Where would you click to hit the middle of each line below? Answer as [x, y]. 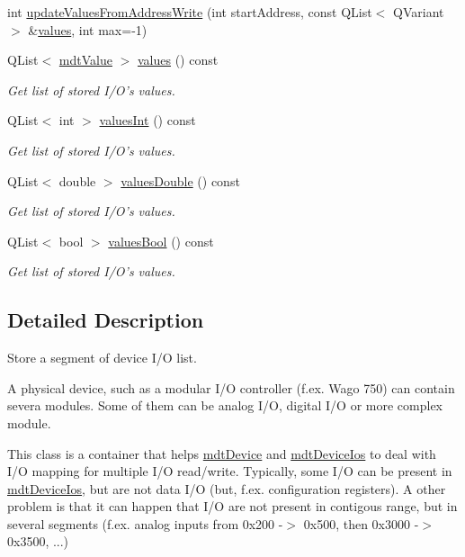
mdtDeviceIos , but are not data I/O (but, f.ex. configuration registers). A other [227, 488]
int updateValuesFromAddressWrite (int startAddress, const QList [190, 12]
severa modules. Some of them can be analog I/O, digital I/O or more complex [225, 405]
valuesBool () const [161, 241]
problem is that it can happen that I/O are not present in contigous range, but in [232, 506]
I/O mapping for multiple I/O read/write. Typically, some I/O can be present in [230, 471]
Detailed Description [106, 320]
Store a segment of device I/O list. [102, 358]
